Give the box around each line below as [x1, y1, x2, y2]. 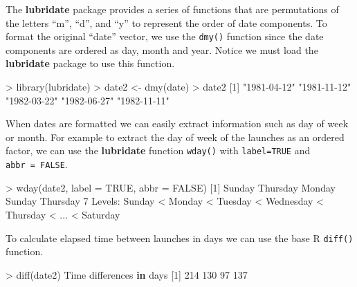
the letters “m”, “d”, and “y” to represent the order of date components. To [6, 15, 327, 30]
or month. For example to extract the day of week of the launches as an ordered [6, 129, 345, 144]
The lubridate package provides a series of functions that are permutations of [6, 2, 339, 16]
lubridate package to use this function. [6, 56, 175, 71]
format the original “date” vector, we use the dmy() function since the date [6, 29, 324, 44]
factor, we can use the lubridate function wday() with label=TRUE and [6, 143, 311, 158]
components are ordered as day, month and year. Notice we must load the [6, 42, 318, 57]
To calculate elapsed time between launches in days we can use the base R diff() [6, 230, 354, 245]
